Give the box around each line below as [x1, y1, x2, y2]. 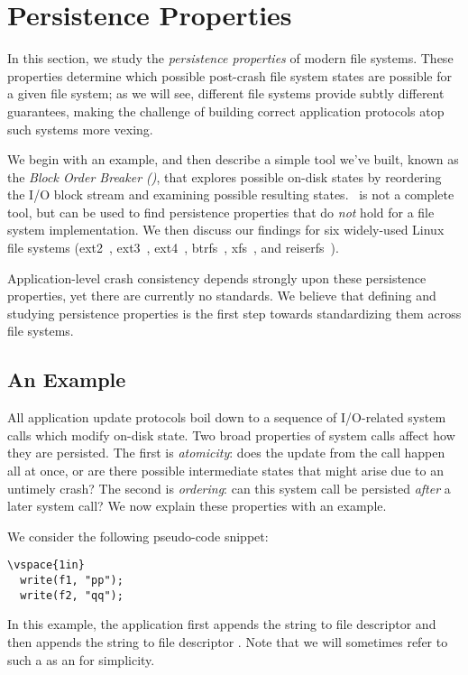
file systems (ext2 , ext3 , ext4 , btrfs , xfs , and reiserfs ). [7, 238, 339, 257]
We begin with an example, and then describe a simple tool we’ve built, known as [7, 150, 459, 169]
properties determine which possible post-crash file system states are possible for [7, 66, 452, 85]
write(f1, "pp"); [20, 574, 124, 587]
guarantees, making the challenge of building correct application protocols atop [7, 101, 445, 120]
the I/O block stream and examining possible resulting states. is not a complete [7, 185, 454, 204]
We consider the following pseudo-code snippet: [7, 526, 269, 545]
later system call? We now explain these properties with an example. [7, 496, 387, 515]
